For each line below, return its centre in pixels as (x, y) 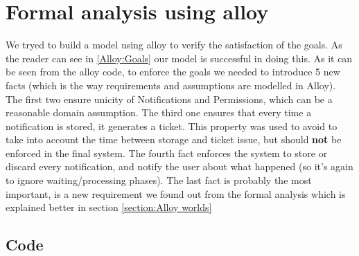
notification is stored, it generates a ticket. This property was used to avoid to (172, 126)
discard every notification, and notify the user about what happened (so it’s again (179, 166)
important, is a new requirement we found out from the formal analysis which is (176, 193)
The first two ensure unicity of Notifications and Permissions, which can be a (169, 99)
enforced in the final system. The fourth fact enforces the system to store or (167, 153)
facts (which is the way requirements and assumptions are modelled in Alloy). (171, 85)
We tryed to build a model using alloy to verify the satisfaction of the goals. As (174, 45)
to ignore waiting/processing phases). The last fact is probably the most (159, 180)
